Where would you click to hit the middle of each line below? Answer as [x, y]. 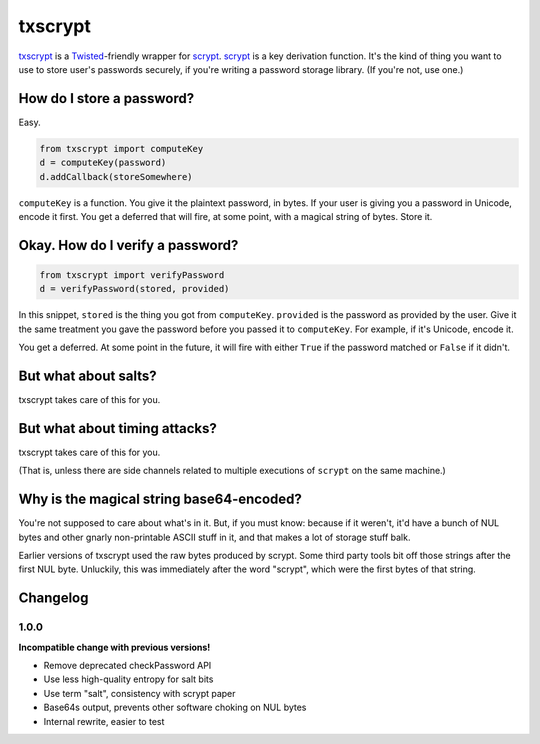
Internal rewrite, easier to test [104, 721]
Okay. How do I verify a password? [128, 245]
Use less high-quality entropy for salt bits [128, 679]
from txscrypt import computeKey [121, 148]
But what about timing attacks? [117, 428]
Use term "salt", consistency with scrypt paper [139, 693]
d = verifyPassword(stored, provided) [134, 289]
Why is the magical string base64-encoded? [160, 499]
